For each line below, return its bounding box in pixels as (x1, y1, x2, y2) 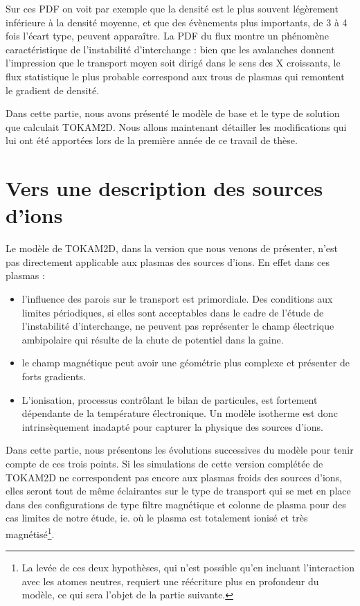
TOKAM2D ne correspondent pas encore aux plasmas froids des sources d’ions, (6, 470, 343, 484)
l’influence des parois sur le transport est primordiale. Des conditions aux (21, 292, 333, 306)
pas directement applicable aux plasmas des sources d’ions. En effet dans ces (6, 254, 330, 269)
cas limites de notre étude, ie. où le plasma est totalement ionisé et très (6, 510, 308, 525)
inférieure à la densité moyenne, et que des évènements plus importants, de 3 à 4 (6, 15, 348, 29)
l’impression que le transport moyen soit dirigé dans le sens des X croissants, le (6, 55, 341, 70)
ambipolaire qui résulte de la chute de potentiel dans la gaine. (21, 332, 284, 346)
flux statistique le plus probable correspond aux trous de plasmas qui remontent (6, 69, 345, 83)
